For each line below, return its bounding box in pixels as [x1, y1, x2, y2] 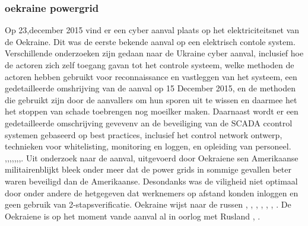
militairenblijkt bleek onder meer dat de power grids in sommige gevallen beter [5, 163, 291, 176]
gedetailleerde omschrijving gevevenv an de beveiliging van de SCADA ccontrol [5, 116, 293, 129]
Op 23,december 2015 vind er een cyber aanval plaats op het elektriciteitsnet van [5, 24, 300, 36]
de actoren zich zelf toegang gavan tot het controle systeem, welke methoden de [5, 59, 294, 71]
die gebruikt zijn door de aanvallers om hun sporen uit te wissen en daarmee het [5, 93, 297, 106]
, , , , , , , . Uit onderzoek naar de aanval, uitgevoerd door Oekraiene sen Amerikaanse [5, 151, 299, 164]
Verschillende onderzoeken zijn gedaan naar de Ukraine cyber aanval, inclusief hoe [5, 47, 304, 59]
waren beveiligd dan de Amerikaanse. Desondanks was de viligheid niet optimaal [5, 174, 298, 187]
